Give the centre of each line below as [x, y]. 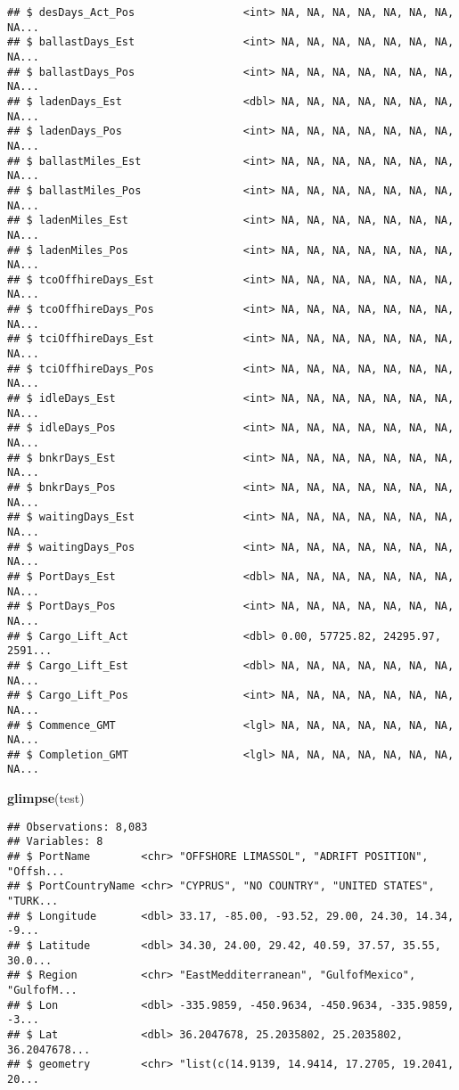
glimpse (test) [46, 798]
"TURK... [33, 901]
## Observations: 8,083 [78, 827]
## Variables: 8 [55, 842]
